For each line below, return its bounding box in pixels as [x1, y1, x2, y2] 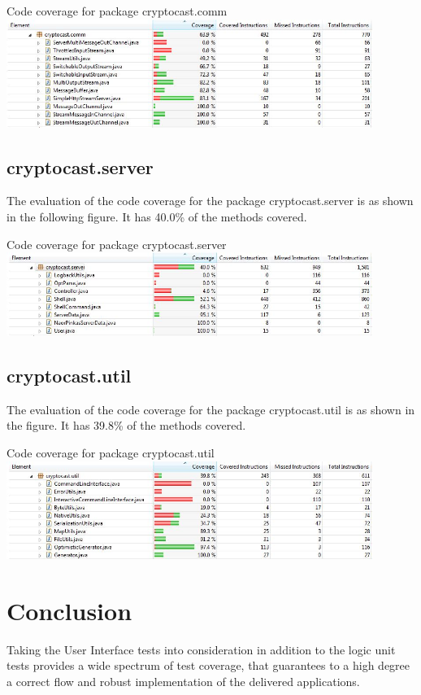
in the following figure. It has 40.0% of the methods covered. [7, 208, 307, 225]
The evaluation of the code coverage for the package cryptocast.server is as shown [7, 192, 414, 209]
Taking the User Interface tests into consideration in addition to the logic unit [7, 640, 396, 658]
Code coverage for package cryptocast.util [7, 444, 215, 461]
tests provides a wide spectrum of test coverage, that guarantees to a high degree [7, 657, 410, 674]
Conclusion [7, 593, 132, 627]
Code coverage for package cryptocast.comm [7, 2, 228, 19]
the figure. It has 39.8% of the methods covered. [7, 417, 246, 434]
